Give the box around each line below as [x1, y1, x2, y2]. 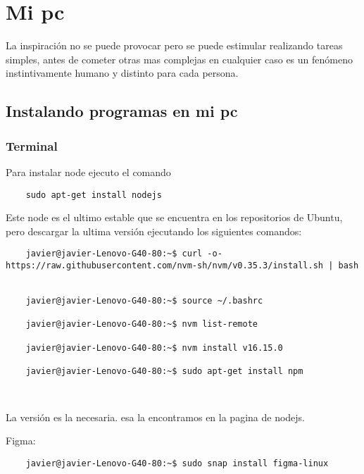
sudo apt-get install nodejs [25, 189, 162, 200]
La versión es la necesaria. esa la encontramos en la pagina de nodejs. [6, 409, 305, 424]
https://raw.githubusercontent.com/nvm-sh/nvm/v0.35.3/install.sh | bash [6, 261, 359, 270]
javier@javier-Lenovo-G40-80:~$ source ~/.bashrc [25, 295, 263, 306]
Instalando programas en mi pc [6, 100, 238, 122]
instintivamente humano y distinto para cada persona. [6, 66, 239, 80]
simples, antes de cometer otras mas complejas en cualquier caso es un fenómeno [6, 51, 353, 66]
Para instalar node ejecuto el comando [6, 164, 171, 179]
